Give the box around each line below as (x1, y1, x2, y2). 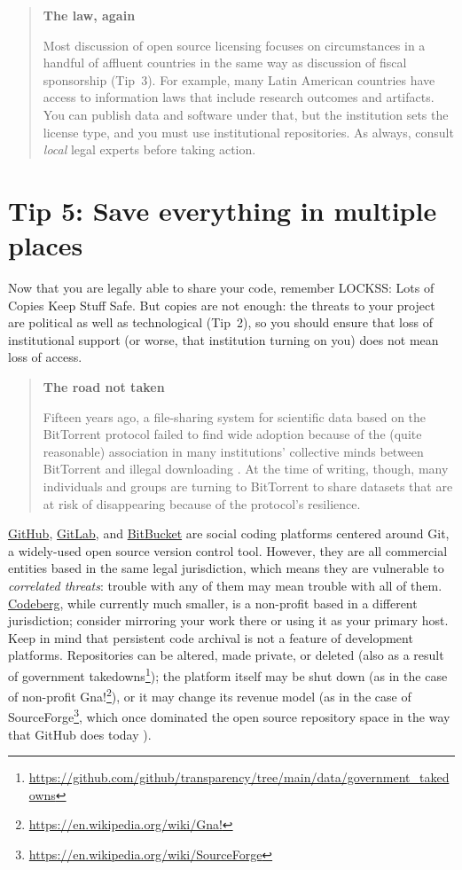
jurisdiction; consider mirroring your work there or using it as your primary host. (8, 611, 449, 630)
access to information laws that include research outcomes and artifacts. (43, 88, 435, 106)
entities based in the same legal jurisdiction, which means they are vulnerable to (8, 559, 444, 577)
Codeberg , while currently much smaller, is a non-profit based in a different (8, 593, 418, 612)
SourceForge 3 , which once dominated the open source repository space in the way (8, 705, 450, 726)
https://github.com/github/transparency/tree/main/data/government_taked (28, 768, 450, 787)
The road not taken (43, 378, 165, 396)
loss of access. (8, 348, 82, 366)
